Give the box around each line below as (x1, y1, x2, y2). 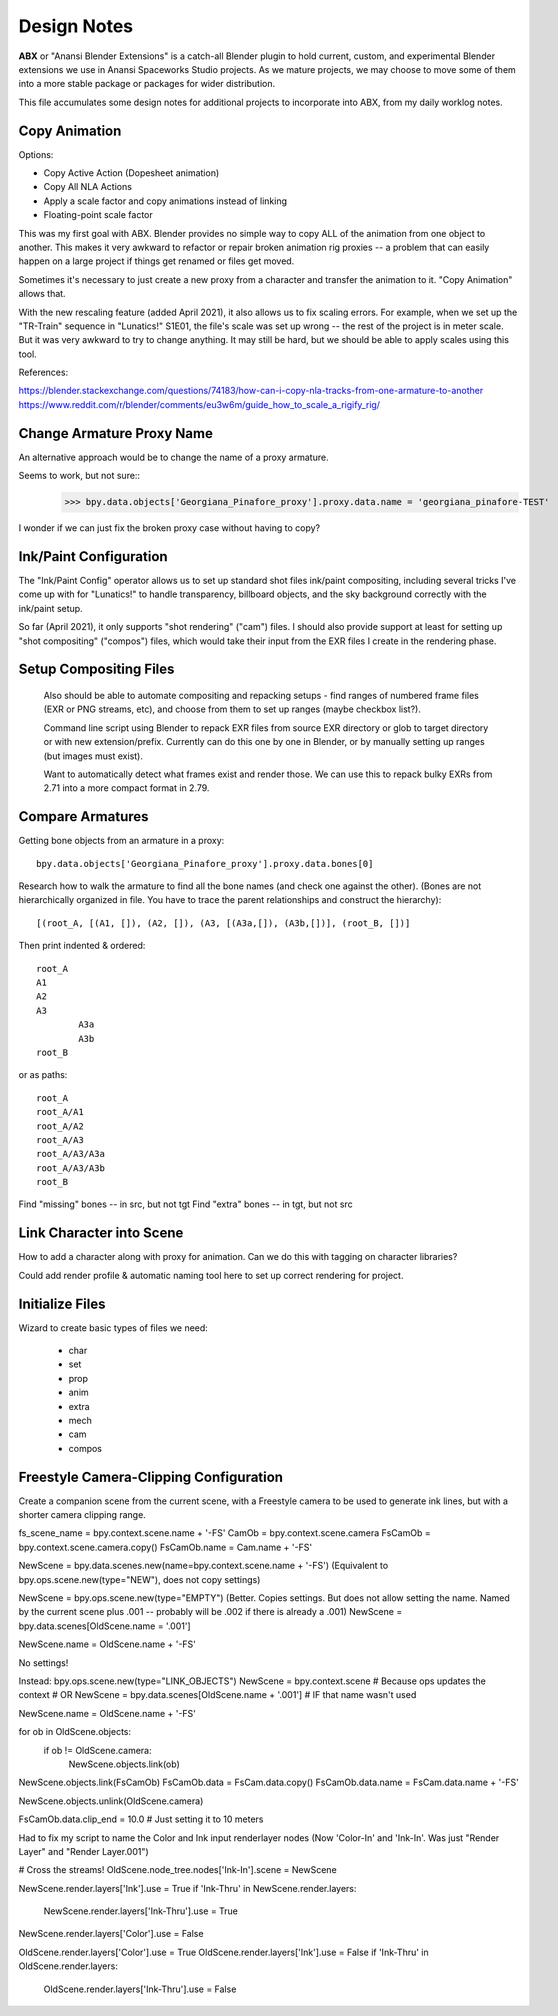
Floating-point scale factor (43, 209, 154, 221)
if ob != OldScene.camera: (43, 1744, 152, 1756)
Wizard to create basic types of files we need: (18, 1321, 209, 1334)
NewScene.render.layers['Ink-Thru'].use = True (43, 1905, 239, 1917)
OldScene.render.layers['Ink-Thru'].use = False (43, 1983, 237, 1995)
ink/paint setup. (18, 602, 84, 614)
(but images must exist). (43, 750, 144, 762)
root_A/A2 (36, 1120, 84, 1132)
